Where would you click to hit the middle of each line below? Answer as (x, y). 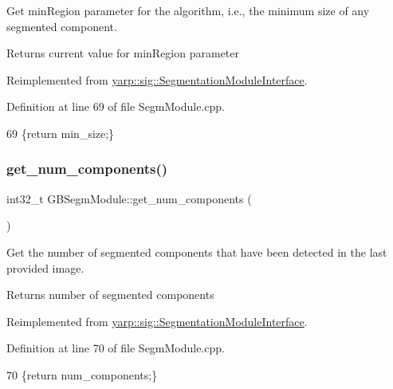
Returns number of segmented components (110, 295)
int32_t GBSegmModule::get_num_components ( (129, 198)
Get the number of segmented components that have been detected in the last (197, 251)
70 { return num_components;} (82, 374)
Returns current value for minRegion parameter (123, 53)
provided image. (45, 267)
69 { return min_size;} (61, 133)
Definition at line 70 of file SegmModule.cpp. (116, 348)
